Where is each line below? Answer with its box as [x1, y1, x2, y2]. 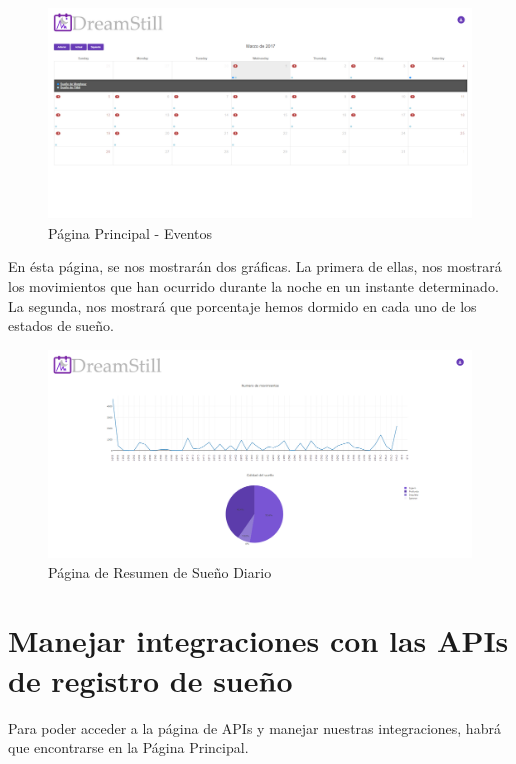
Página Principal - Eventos [48, 222, 213, 243]
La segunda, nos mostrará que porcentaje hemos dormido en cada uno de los [8, 295, 477, 316]
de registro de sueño [8, 659, 293, 700]
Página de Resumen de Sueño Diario [48, 561, 272, 582]
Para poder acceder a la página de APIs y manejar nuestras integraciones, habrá [8, 717, 501, 738]
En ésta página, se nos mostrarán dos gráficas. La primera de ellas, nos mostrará [8, 256, 502, 277]
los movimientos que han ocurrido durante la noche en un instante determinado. [8, 275, 499, 296]
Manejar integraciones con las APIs [8, 620, 509, 661]
